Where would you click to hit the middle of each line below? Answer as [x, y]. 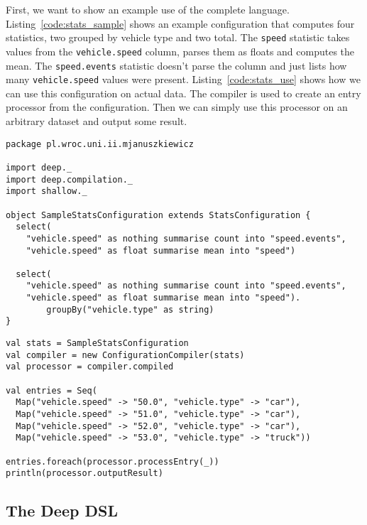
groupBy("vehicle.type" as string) [130, 309]
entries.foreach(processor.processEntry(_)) [113, 461]
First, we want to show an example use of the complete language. [148, 9]
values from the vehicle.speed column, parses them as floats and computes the [180, 51]
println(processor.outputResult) [84, 473]
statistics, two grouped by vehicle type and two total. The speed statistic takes [178, 37]
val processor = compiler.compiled [90, 367]
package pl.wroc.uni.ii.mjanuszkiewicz [100, 144]
